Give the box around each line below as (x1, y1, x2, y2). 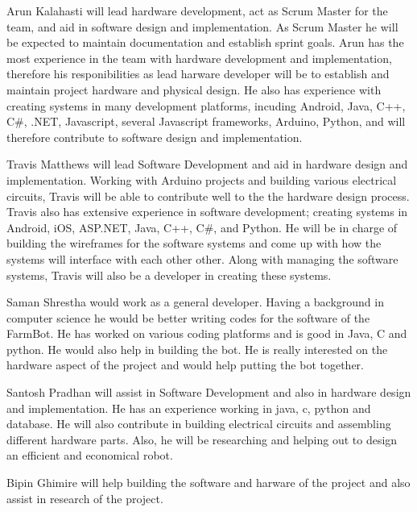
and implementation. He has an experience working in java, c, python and (6, 399, 371, 416)
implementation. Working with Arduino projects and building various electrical (6, 171, 397, 188)
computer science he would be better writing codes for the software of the (6, 309, 370, 326)
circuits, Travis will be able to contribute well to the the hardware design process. (6, 187, 410, 204)
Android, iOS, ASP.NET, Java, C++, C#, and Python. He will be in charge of (6, 219, 398, 235)
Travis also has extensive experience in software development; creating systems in (6, 203, 408, 220)
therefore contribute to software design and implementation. (6, 128, 303, 145)
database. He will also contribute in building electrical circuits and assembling (6, 415, 391, 432)
